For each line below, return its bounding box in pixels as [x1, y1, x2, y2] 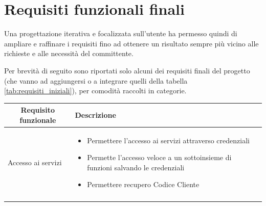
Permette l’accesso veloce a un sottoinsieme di [87, 152, 232, 163]
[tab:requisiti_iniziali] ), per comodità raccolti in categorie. [4, 85, 187, 96]
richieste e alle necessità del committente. [4, 48, 134, 59]
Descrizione [75, 109, 116, 120]
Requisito [20, 105, 55, 115]
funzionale [19, 114, 56, 125]
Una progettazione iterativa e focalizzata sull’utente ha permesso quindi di [4, 28, 237, 39]
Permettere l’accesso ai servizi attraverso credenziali [87, 135, 250, 145]
